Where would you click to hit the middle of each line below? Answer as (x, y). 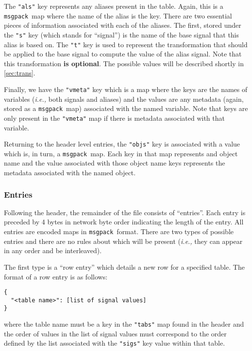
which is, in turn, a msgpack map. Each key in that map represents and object (121, 153)
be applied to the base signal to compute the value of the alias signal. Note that (123, 54)
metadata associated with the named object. (70, 173)
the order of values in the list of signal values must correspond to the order (115, 333)
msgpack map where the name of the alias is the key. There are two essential (118, 15)
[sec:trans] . (20, 73)
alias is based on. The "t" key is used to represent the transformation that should (126, 44)
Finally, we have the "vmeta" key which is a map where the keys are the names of (126, 89)
